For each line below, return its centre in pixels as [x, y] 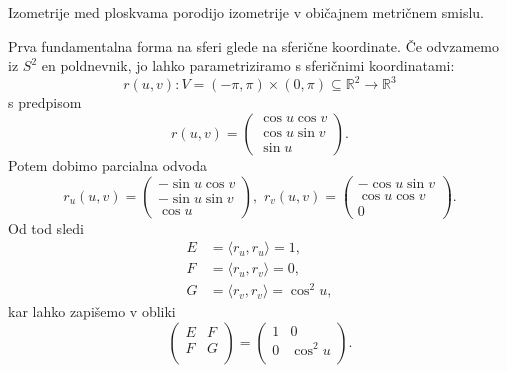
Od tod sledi [46, 227]
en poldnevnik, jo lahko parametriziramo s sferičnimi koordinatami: [248, 65]
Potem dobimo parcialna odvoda [107, 164]
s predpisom [45, 102]
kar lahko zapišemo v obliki [92, 311]
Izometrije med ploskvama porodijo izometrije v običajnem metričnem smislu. [246, 12]
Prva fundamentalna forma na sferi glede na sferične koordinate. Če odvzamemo [253, 45]
